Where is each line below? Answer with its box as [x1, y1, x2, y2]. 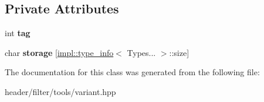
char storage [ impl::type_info [5, 46, 114, 58]
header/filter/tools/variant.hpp [5, 85, 116, 97]
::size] [169, 46, 189, 58]
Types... [127, 46, 156, 58]
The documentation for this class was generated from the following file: [5, 66, 260, 78]
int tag [5, 27, 31, 39]
